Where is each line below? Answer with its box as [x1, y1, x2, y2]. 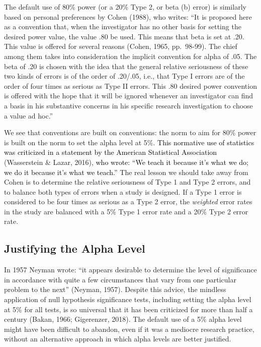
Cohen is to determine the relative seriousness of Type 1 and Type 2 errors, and [4, 177, 251, 187]
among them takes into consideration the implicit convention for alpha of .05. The [4, 50, 257, 61]
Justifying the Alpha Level [4, 241, 145, 256]
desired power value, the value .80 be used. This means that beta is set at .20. [4, 31, 244, 41]
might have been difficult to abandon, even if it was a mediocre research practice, [4, 323, 254, 334]
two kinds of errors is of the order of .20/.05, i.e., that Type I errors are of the [4, 71, 245, 81]
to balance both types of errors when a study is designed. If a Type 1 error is [4, 186, 242, 197]
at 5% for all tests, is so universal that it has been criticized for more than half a [4, 304, 253, 314]
